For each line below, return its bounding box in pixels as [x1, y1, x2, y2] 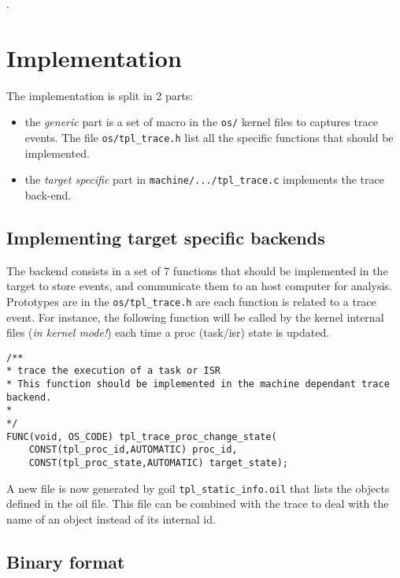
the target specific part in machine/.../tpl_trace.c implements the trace [24, 171, 384, 188]
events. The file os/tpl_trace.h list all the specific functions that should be [24, 129, 394, 145]
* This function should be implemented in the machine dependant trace [6, 378, 390, 390]
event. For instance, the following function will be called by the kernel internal [6, 308, 384, 325]
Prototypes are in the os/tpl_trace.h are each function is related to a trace [6, 293, 376, 309]
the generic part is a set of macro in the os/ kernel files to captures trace [24, 114, 378, 130]
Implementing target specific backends [6, 225, 325, 249]
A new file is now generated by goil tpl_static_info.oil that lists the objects [6, 479, 390, 496]
